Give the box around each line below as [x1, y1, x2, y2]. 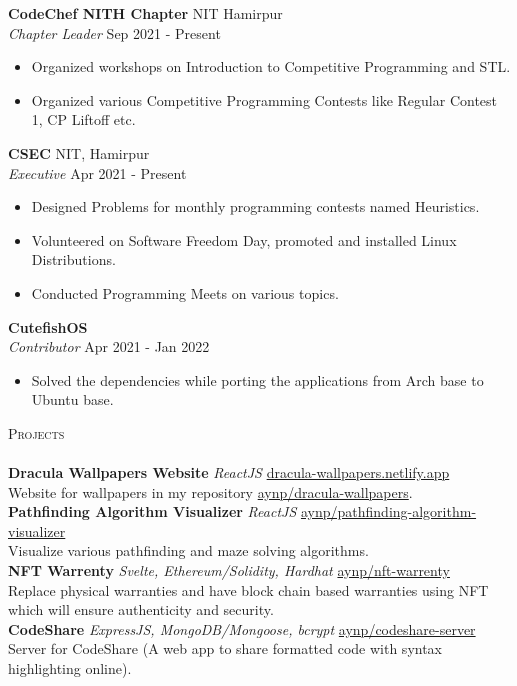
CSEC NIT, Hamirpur [8, 142, 150, 163]
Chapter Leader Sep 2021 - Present [8, 22, 221, 43]
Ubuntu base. [31, 389, 114, 410]
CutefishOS [8, 316, 88, 337]
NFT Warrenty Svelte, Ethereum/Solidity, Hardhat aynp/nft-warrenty [8, 560, 450, 581]
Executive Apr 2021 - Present [8, 162, 187, 183]
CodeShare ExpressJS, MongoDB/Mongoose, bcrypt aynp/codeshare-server [8, 618, 476, 639]
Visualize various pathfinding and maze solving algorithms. [8, 540, 369, 561]
